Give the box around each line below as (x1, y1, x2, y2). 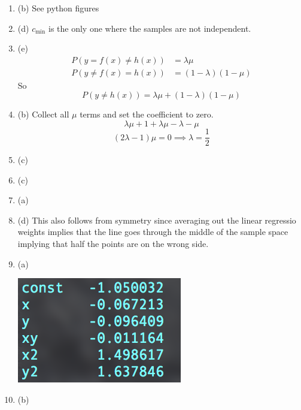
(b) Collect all (17, 108, 69, 120)
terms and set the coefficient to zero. (80, 108, 214, 120)
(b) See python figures (17, 2, 99, 14)
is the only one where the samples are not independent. (48, 22, 251, 34)
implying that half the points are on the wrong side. (17, 237, 209, 250)
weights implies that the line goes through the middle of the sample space (17, 225, 288, 238)
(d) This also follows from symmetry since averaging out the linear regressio (17, 213, 296, 226)
